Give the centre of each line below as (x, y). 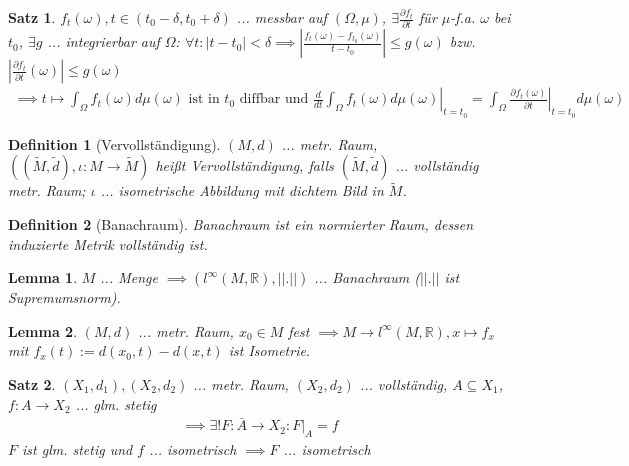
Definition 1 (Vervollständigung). (114, 143)
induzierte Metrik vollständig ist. (108, 243)
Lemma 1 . (43, 277)
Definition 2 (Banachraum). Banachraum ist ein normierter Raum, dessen (241, 223)
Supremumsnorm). (64, 297)
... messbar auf (281, 17)
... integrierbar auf (103, 41)
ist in (204, 99)
